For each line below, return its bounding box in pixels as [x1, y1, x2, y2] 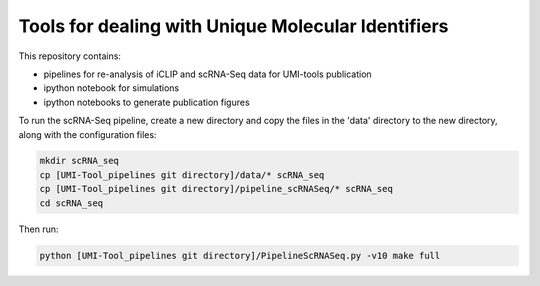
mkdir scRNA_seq [39, 155, 120, 167]
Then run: [18, 223, 59, 235]
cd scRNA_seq [39, 197, 104, 209]
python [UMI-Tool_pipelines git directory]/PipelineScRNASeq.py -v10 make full [39, 250, 441, 261]
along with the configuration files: [18, 128, 157, 140]
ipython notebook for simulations [43, 82, 180, 94]
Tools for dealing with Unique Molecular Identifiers [18, 15, 449, 37]
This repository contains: [18, 50, 122, 62]
